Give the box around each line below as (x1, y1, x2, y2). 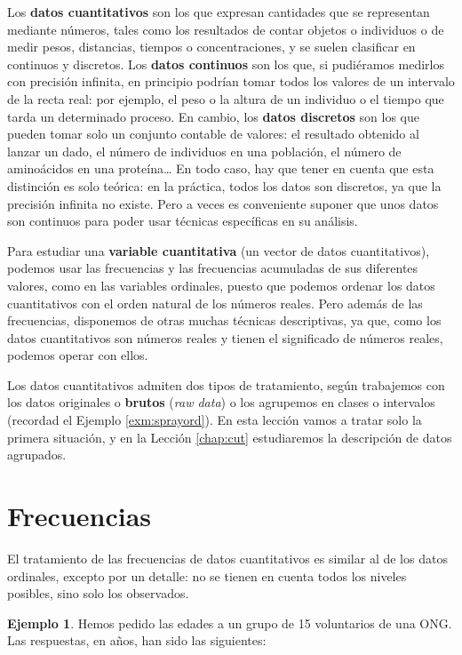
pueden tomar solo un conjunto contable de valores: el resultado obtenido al (7, 124, 419, 143)
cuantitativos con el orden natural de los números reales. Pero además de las (7, 293, 423, 312)
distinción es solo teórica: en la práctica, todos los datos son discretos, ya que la (7, 176, 442, 195)
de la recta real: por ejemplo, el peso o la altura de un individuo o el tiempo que (7, 89, 444, 108)
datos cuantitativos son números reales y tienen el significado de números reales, (7, 328, 443, 347)
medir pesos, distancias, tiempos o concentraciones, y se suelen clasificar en (7, 37, 416, 56)
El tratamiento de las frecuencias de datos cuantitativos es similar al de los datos (7, 548, 448, 567)
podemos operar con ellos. (7, 346, 148, 364)
